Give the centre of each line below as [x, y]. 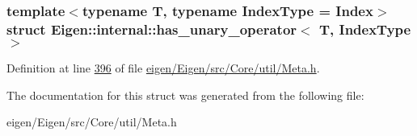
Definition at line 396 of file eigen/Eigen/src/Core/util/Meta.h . [163, 68]
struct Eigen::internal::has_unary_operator [152, 29]
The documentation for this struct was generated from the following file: [185, 95]
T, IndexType [365, 29]
